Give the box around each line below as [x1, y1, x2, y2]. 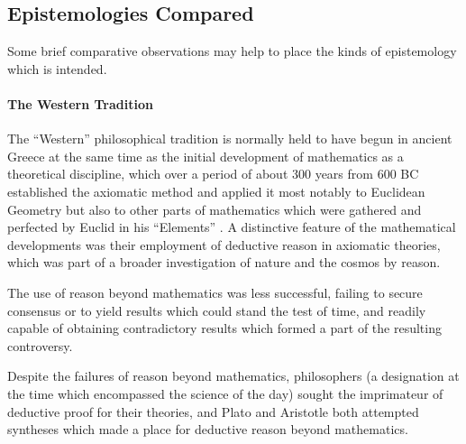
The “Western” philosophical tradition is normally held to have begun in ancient [7, 129, 452, 148]
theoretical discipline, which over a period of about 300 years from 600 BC [7, 164, 419, 183]
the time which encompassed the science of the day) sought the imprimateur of [7, 384, 443, 402]
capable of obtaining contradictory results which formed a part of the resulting [7, 319, 442, 338]
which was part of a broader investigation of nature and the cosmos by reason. [7, 253, 441, 272]
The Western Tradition [7, 94, 153, 113]
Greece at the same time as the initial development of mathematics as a [7, 146, 404, 165]
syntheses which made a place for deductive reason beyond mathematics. [7, 420, 408, 439]
